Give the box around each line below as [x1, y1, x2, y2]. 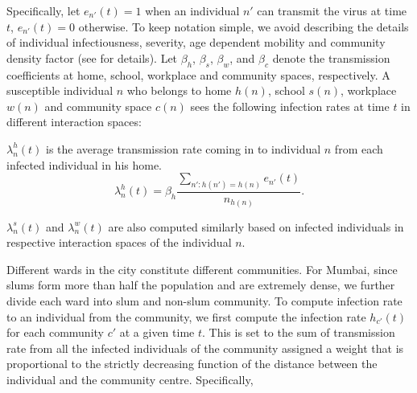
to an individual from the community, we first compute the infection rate [6, 308, 366, 325]
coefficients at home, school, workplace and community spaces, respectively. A [6, 66, 390, 83]
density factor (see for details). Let [6, 49, 178, 66]
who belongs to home [126, 82, 232, 99]
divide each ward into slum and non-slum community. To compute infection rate [6, 292, 403, 309]
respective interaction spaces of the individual [6, 234, 232, 251]
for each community [6, 324, 104, 341]
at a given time [119, 324, 195, 341]
